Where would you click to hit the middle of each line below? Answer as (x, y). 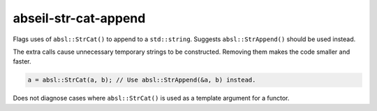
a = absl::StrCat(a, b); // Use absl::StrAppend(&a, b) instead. (142, 80)
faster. (22, 61)
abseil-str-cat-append (79, 18)
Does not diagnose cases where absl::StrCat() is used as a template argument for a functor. (151, 98)
